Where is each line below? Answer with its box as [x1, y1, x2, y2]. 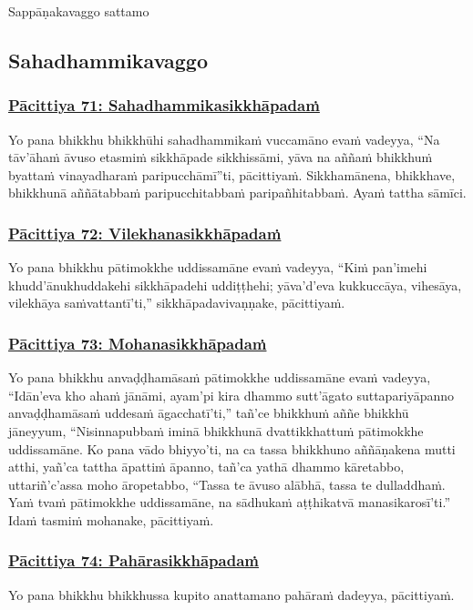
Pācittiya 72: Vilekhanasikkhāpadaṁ [8, 221, 282, 244]
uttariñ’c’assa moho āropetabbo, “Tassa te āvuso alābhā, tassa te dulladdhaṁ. [8, 474, 446, 493]
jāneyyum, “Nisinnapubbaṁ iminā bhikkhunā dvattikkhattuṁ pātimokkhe [8, 421, 424, 440]
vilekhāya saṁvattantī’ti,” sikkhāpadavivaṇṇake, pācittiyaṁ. [8, 293, 345, 312]
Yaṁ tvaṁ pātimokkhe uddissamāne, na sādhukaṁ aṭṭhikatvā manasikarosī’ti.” [8, 493, 450, 512]
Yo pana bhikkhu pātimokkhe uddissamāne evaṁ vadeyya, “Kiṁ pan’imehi [8, 258, 427, 277]
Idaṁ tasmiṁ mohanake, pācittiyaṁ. [8, 510, 214, 529]
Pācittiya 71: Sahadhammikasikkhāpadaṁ [8, 94, 320, 117]
